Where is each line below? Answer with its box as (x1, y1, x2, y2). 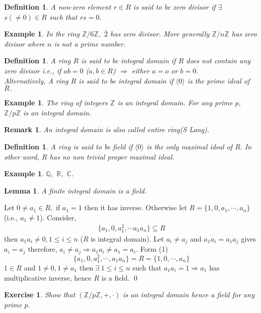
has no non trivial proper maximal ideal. (50, 151, 175, 162)
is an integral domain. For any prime (117, 97, 233, 108)
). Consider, (39, 212, 76, 222)
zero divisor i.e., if (4, 65, 61, 75)
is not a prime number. (54, 38, 126, 49)
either (132, 65, 150, 75)
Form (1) (140, 244, 168, 254)
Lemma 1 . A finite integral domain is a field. (4, 185, 147, 195)
